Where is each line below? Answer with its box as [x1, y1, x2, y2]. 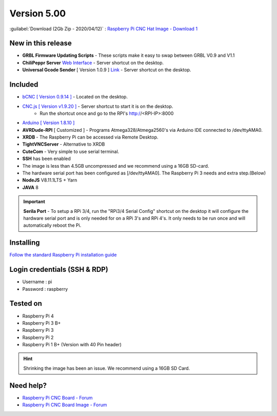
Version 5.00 [9, 8, 66, 19]
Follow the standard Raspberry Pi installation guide [9, 252, 117, 258]
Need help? [9, 381, 47, 390]
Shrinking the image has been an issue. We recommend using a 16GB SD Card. [23, 365, 190, 371]
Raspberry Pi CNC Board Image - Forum [22, 402, 107, 408]
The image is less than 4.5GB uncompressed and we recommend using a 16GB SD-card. [22, 163, 209, 169]
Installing [9, 239, 41, 247]
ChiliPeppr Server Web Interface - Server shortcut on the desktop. [22, 60, 164, 66]
